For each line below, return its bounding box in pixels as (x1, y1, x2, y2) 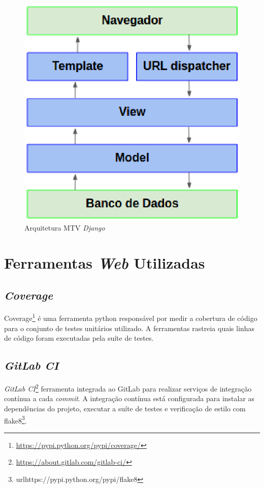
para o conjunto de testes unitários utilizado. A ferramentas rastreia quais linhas (4, 322, 255, 333)
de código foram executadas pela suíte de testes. (4, 333, 154, 343)
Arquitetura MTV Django (24, 222, 105, 233)
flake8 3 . (4, 413, 27, 426)
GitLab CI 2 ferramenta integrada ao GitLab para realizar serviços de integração (4, 382, 252, 394)
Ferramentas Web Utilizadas (4, 252, 205, 274)
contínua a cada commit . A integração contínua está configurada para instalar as (4, 393, 255, 404)
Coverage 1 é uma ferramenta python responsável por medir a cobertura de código (4, 311, 257, 323)
